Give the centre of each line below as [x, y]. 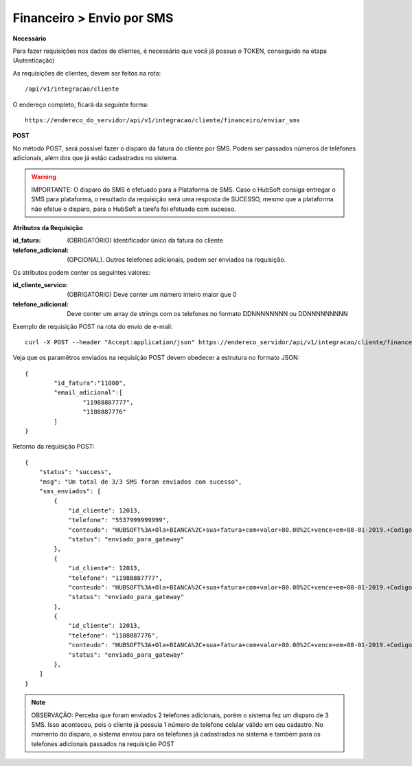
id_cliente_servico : [41, 284]
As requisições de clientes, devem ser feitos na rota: [87, 73]
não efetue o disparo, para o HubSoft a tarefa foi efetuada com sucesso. [134, 209]
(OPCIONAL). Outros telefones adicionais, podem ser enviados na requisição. [176, 260]
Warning [44, 177]
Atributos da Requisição [48, 228]
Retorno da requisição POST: [54, 447]
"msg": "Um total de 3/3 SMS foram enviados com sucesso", [140, 482]
